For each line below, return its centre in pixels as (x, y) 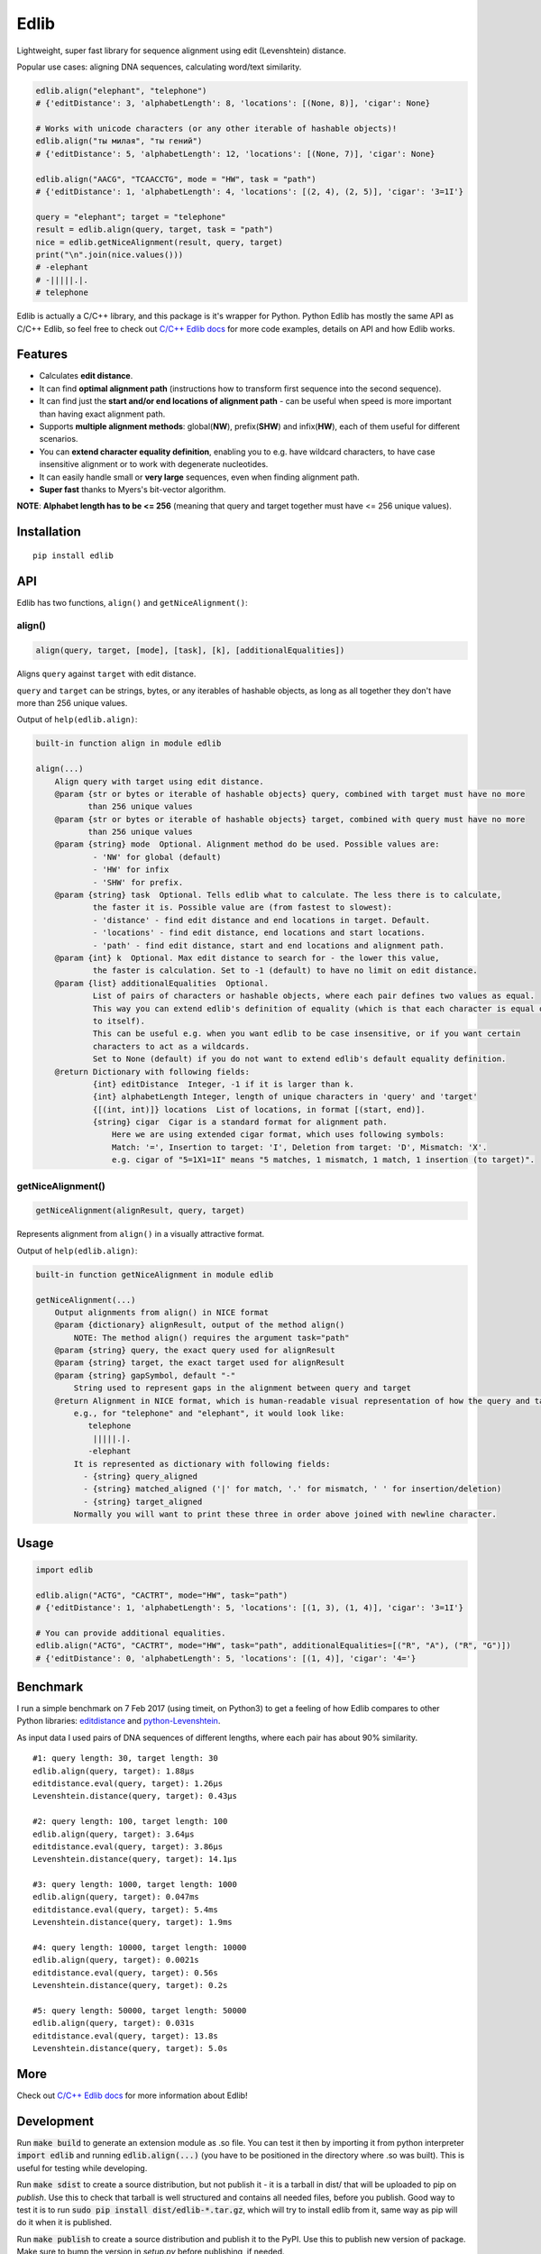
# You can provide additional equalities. (131, 1633)
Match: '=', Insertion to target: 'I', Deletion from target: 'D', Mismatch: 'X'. (299, 1147)
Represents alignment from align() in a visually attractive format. (141, 1234)
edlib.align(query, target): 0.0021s (116, 1960)
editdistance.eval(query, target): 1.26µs (128, 1783)
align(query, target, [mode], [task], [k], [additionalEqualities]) (190, 651)
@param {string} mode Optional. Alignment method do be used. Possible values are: (248, 844)
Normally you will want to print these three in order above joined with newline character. (285, 1514)
